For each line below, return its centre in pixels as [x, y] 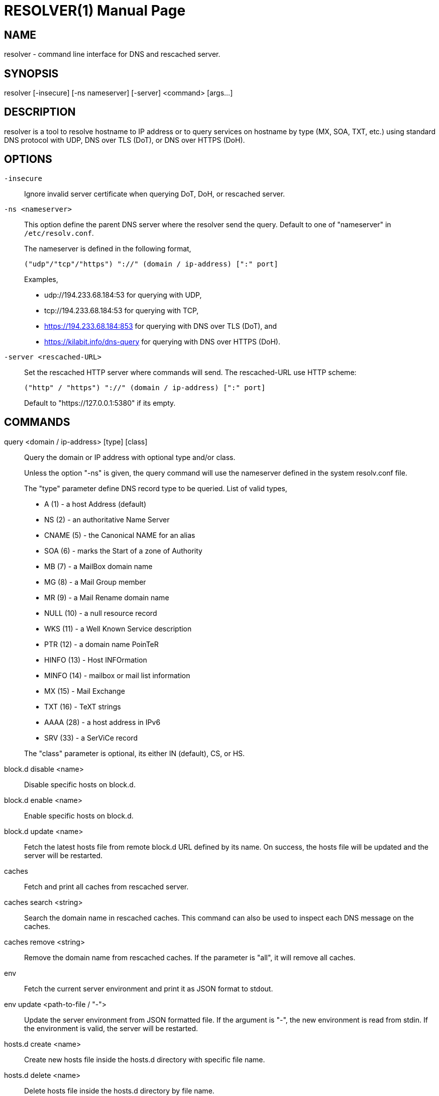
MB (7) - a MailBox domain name [98, 566]
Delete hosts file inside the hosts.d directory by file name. [119, 1090]
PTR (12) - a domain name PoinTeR [101, 644]
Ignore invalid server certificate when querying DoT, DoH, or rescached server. [155, 194]
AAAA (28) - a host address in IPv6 [102, 722]
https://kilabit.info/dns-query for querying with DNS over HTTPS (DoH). [162, 341]
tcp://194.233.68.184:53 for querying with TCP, [122, 310]
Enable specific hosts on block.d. [79, 815]
